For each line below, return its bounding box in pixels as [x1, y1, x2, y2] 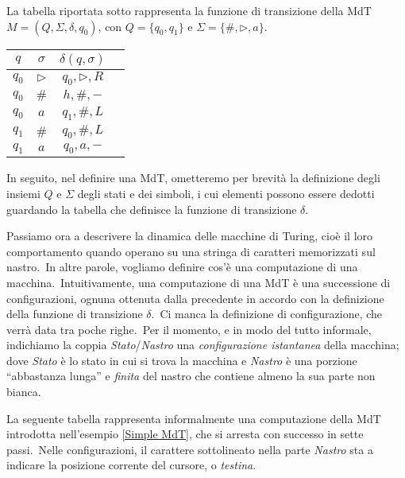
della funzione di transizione [6, 305, 143, 322]
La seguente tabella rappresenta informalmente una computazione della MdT [6, 410, 381, 426]
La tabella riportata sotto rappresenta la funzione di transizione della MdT [6, 2, 372, 18]
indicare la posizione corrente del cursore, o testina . [6, 457, 256, 473]
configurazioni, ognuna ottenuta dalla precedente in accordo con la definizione [6, 290, 384, 306]
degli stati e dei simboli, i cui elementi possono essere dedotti [77, 185, 375, 201]
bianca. [6, 383, 41, 400]
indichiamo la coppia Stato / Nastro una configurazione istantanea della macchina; [6, 336, 399, 353]
